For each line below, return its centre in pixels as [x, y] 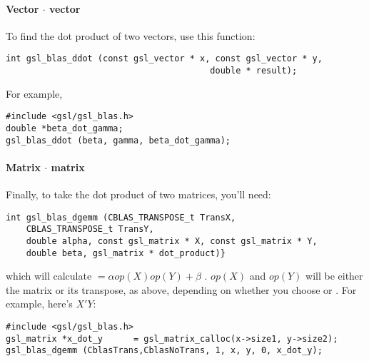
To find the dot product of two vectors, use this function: [131, 35]
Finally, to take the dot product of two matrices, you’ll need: [138, 194]
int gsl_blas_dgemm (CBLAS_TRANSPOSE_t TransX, [121, 217]
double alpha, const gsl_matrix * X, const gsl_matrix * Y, [172, 241]
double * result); [254, 71]
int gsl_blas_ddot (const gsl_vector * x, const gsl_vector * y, [164, 59]
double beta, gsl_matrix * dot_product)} [126, 253]
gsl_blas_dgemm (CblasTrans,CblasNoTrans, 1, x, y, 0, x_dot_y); [164, 351]
